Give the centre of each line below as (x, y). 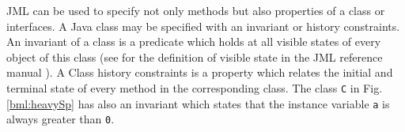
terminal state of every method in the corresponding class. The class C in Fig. (195, 87)
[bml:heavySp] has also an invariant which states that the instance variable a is (198, 103)
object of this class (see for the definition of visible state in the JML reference (195, 57)
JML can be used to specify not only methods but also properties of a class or (196, 10)
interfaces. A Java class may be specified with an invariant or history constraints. (203, 26)
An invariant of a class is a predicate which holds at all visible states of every (194, 41)
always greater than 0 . (61, 119)
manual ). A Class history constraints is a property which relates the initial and (200, 72)
